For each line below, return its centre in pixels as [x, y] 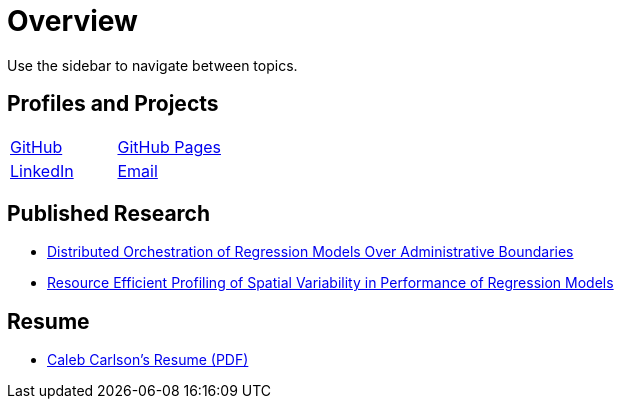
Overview [72, 21]
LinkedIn [42, 170]
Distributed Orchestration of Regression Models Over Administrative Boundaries [310, 252]
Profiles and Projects [113, 104]
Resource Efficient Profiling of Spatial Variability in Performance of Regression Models [330, 283]
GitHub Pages [169, 146]
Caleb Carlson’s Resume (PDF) [148, 360]
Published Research [109, 214]
